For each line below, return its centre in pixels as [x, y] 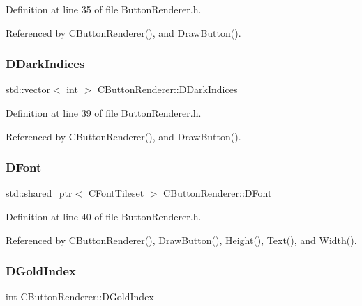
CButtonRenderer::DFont [218, 193]
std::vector [28, 89]
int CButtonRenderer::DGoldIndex [80, 297]
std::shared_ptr [39, 193]
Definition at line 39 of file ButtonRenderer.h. [104, 113]
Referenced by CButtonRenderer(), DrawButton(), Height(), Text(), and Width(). [181, 240]
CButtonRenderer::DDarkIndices [167, 89]
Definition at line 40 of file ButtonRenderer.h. [104, 216]
